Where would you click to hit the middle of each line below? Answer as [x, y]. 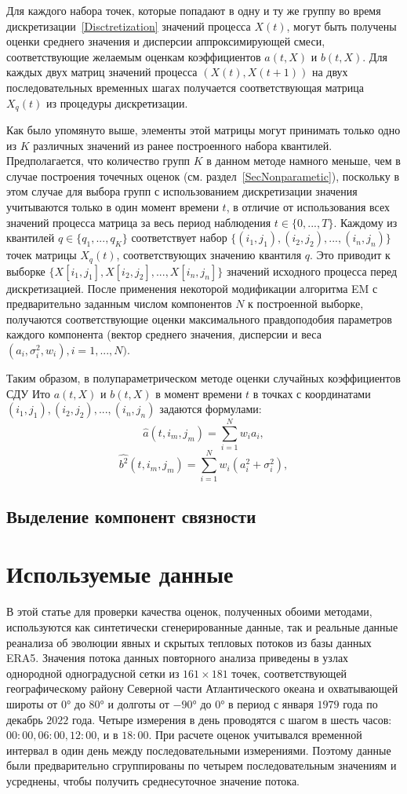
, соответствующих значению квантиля [209, 255]
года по [360, 703]
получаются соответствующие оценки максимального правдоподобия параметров [199, 318]
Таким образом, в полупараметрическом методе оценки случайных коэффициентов [203, 378]
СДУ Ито [28, 393]
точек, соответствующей [289, 673]
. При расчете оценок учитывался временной [255, 735]
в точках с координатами [312, 393]
